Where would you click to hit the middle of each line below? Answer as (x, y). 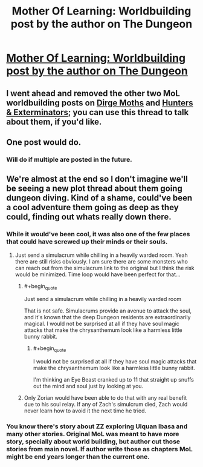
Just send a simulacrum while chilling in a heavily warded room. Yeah (101, 255)
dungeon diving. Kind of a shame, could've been (99, 198)
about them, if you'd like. (54, 121)
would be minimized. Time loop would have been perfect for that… (98, 274)
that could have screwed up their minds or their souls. (87, 242)
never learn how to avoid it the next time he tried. (85, 411)
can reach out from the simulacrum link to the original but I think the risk (105, 268)
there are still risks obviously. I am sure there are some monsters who (101, 261)
